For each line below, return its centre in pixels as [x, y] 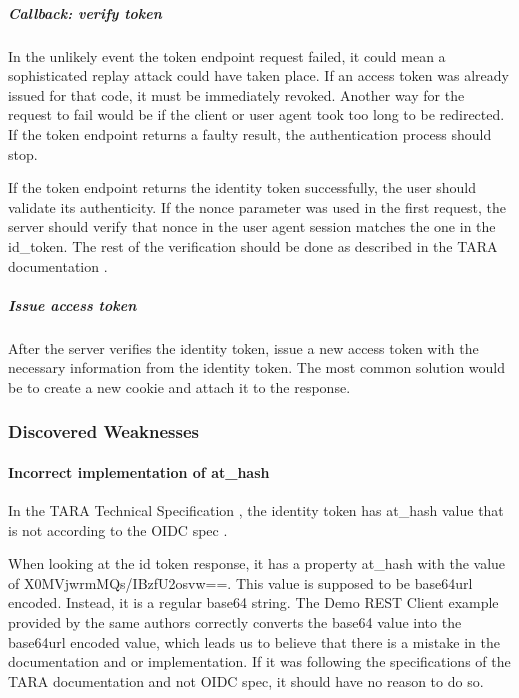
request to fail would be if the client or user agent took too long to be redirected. [256, 114]
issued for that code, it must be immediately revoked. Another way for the [236, 94]
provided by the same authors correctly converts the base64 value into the [235, 622]
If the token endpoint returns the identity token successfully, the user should [242, 187]
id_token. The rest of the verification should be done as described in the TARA [253, 245]
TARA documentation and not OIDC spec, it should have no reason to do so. [246, 680]
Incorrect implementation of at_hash [139, 471]
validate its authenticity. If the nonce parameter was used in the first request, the [257, 206]
